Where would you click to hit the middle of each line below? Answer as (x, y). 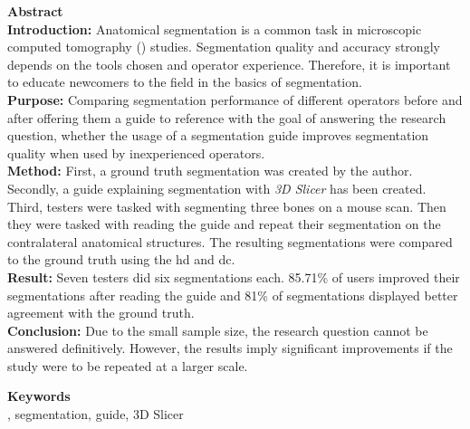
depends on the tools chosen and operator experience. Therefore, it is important (229, 64)
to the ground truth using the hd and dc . (121, 259)
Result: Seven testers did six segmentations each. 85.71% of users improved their (234, 276)
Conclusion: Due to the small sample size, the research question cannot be (218, 330)
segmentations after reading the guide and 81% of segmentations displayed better (233, 295)
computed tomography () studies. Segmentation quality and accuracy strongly (224, 47)
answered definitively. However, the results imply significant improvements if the (230, 348)
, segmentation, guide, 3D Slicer (96, 414)
